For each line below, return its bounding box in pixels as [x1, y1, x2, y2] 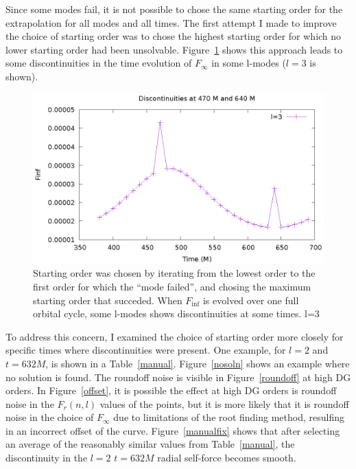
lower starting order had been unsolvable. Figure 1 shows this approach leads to [5, 42, 343, 56]
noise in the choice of [5, 410, 94, 424]
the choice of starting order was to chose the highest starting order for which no [5, 29, 342, 43]
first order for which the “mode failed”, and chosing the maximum [33, 279, 311, 293]
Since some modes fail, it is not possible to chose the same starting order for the [5, 2, 343, 16]
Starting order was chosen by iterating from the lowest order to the [33, 266, 316, 280]
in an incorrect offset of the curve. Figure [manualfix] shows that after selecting [5, 423, 340, 437]
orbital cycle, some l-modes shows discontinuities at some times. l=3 [33, 306, 320, 321]
